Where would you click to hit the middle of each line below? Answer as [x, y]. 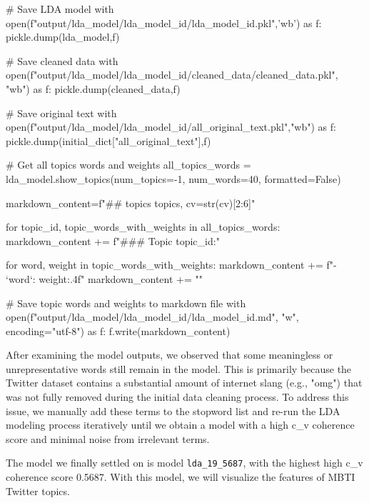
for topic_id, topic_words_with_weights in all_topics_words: [143, 227]
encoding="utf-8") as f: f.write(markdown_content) [118, 330]
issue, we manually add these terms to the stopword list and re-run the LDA [173, 410]
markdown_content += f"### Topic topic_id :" [113, 240]
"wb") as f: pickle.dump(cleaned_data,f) [93, 88]
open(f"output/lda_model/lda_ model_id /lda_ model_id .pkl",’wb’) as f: [164, 23]
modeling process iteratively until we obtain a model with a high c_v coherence [180, 425]
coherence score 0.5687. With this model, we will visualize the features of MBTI [181, 477]
